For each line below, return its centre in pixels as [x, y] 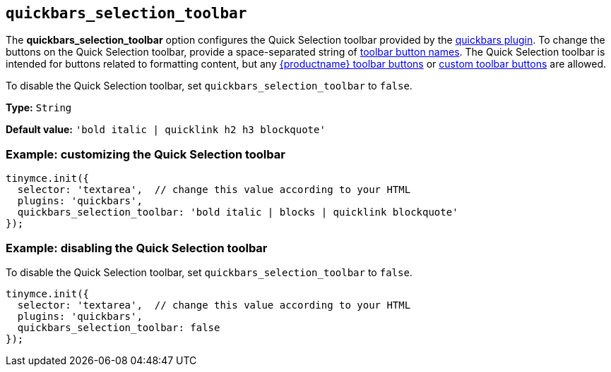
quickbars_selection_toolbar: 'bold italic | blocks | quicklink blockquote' [238, 212]
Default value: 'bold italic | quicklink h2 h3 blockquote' [166, 130]
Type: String [39, 108]
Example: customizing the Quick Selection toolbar [146, 154]
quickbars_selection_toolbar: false [119, 327]
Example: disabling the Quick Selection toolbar [137, 248]
